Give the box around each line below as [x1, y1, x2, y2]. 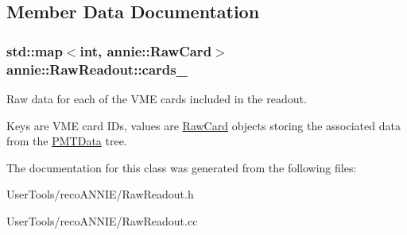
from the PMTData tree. [6, 133, 127, 149]
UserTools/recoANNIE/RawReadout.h [6, 186, 194, 202]
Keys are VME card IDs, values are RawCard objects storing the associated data [6, 117, 401, 133]
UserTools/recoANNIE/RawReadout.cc [6, 212, 198, 229]
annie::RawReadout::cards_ [6, 59, 188, 79]
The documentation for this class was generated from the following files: [6, 159, 357, 175]
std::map [6, 40, 63, 60]
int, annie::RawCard [79, 40, 212, 60]
